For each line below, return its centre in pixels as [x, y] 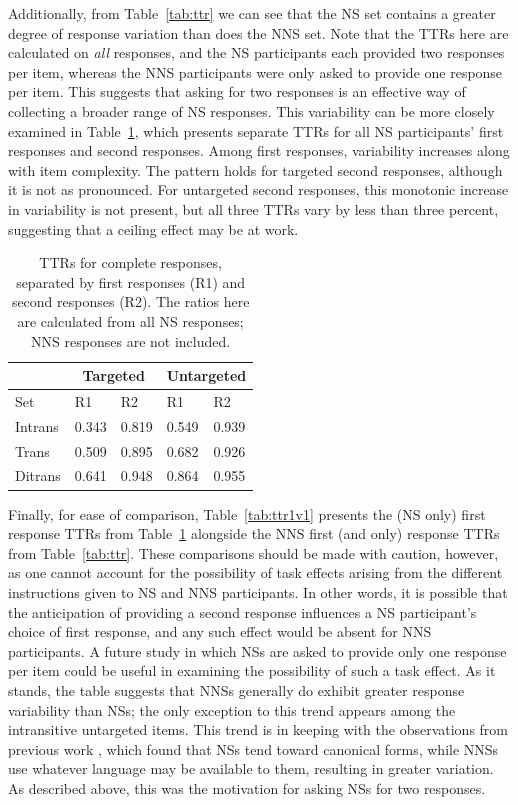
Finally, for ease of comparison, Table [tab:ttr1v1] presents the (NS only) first [247, 513]
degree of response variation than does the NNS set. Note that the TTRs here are [258, 32]
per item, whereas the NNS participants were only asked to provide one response [255, 71]
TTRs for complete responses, [130, 262]
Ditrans [38, 475]
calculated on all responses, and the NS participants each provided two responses [256, 52]
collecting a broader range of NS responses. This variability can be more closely [251, 110]
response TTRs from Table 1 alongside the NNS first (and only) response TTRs [254, 533]
